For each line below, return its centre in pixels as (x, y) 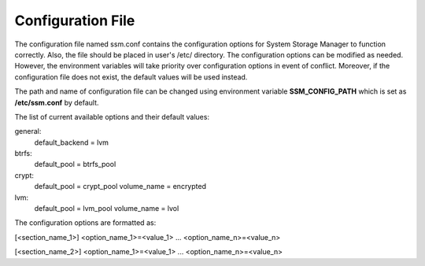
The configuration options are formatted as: (85, 223)
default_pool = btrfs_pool (75, 164)
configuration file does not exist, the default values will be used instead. (131, 77)
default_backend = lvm (72, 142)
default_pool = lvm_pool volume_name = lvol (107, 209)
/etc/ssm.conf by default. (57, 102)
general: (28, 131)
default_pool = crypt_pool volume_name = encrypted (120, 187)
